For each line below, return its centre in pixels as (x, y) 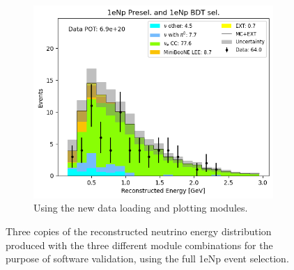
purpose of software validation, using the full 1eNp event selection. (147, 259)
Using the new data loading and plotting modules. (141, 208)
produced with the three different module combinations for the (139, 245)
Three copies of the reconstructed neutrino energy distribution (139, 231)
